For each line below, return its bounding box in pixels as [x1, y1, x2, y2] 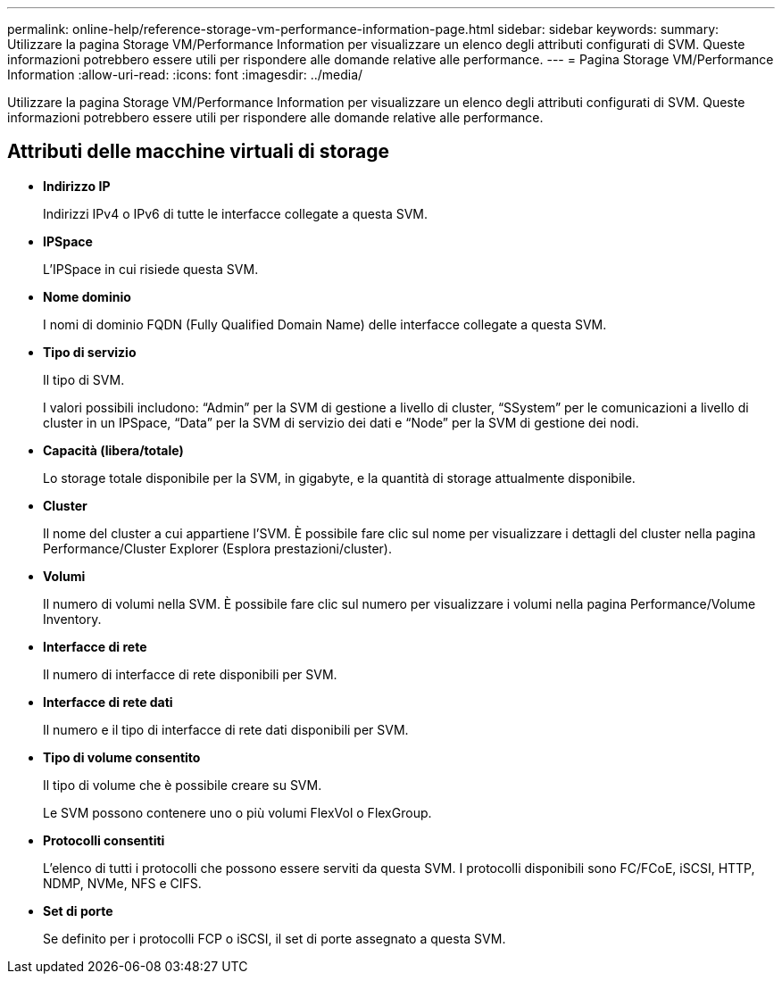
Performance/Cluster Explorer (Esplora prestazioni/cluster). [43, 540, 393, 556]
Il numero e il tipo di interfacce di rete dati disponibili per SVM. [43, 721, 409, 737]
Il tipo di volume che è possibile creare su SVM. [43, 777, 322, 793]
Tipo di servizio [43, 344, 137, 360]
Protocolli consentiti [43, 832, 165, 848]
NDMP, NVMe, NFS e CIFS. [43, 875, 202, 891]
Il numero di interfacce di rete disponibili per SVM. [43, 666, 337, 682]
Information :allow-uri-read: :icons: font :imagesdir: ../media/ [7, 67, 363, 82]
